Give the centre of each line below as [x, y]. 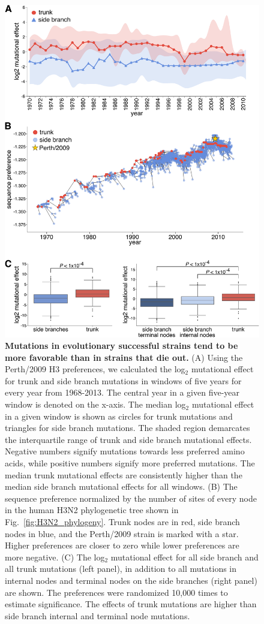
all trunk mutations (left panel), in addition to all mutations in [121, 569]
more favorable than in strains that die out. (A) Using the [124, 357]
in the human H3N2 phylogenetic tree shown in [92, 510]
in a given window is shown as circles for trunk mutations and [119, 416]
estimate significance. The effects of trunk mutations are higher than [131, 604]
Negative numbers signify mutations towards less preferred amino [125, 451]
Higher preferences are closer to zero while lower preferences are [122, 545]
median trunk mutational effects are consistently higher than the [124, 474]
